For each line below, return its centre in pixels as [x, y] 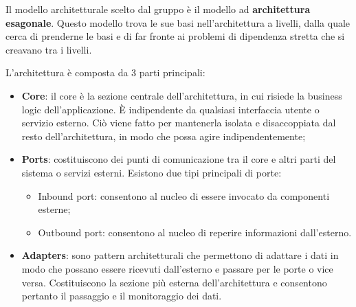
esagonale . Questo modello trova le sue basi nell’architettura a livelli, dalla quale [178, 22]
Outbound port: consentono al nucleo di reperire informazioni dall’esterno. [195, 232]
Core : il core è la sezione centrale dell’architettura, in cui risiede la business [182, 95]
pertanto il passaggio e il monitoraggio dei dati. [122, 296]
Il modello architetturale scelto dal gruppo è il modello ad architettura [158, 9]
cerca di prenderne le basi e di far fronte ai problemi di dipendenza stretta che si [175, 36]
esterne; [54, 209]
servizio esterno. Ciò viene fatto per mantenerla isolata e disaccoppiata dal [179, 123]
